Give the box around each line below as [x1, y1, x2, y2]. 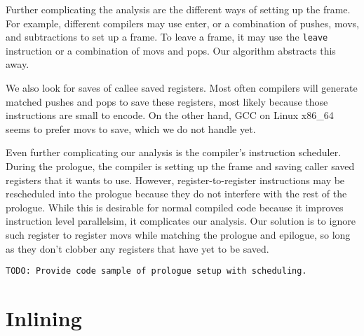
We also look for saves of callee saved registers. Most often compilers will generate [6, 80, 358, 95]
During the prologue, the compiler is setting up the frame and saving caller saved [6, 159, 355, 173]
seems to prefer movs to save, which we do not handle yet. [6, 121, 256, 136]
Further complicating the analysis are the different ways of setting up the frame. [6, 2, 351, 16]
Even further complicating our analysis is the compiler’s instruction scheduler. [6, 145, 342, 160]
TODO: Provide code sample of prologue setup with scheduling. [6, 266, 307, 276]
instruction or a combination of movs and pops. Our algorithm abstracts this [6, 43, 336, 57]
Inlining [6, 304, 82, 332]
